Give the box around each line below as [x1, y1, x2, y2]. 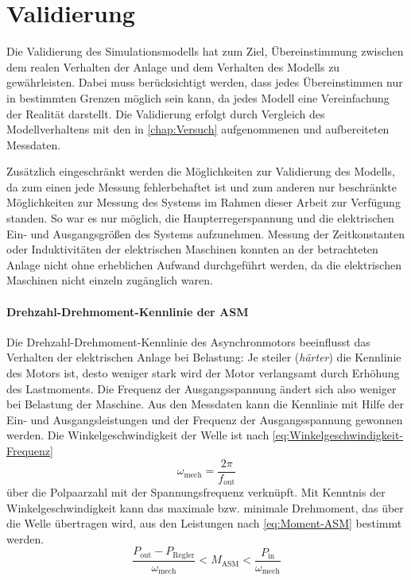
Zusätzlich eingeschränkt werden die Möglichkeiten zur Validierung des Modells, [6, 163, 395, 180]
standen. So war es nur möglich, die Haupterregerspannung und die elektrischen [6, 210, 394, 226]
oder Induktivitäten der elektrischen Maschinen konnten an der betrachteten [6, 241, 378, 257]
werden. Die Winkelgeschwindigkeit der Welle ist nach [6, 427, 269, 443]
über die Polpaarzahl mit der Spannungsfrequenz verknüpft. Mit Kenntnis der [6, 484, 386, 501]
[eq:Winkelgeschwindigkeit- [272, 427, 404, 443]
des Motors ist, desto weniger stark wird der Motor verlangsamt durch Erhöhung [6, 365, 400, 381]
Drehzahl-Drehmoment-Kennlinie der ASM [6, 303, 249, 319]
